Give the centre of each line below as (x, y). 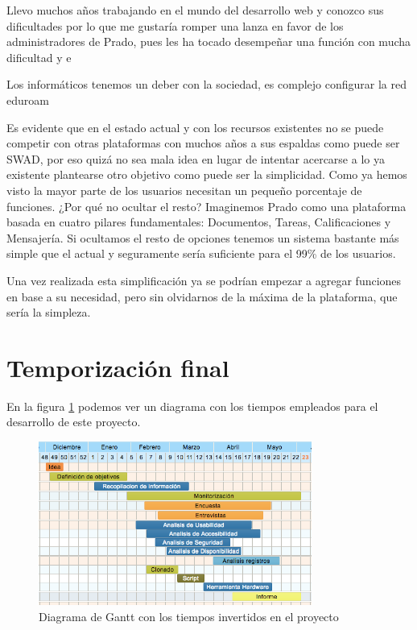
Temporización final (118, 367)
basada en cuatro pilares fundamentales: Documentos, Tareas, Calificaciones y (199, 222)
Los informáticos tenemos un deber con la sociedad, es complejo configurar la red (206, 84)
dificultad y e (39, 57)
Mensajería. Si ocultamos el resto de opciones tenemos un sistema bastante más (203, 237)
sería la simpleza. (49, 312)
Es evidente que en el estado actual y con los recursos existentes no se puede (195, 127)
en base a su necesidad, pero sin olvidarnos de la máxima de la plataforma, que (202, 296)
